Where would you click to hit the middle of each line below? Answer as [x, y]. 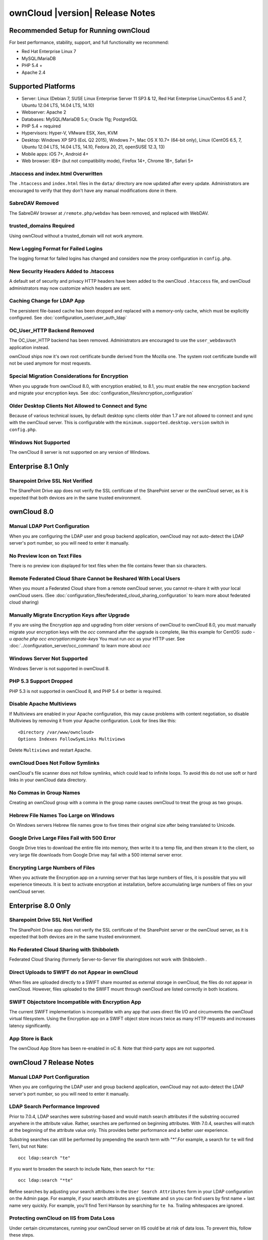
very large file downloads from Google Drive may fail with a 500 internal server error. [96, 855]
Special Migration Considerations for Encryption [69, 376]
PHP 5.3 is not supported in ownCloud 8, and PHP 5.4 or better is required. [86, 691]
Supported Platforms [42, 87]
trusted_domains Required [42, 226]
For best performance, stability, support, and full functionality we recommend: [89, 43]
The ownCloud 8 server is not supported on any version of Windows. [80, 452]
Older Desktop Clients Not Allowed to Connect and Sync [78, 406]
